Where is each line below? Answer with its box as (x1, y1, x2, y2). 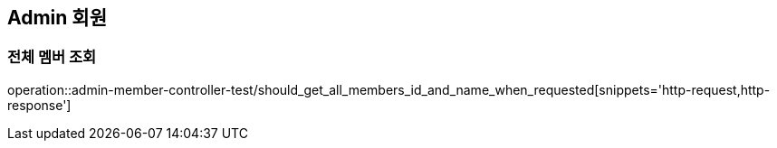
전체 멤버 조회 (7, 48, 97, 67)
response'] (7, 97, 72, 113)
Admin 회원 (7, 6, 107, 29)
